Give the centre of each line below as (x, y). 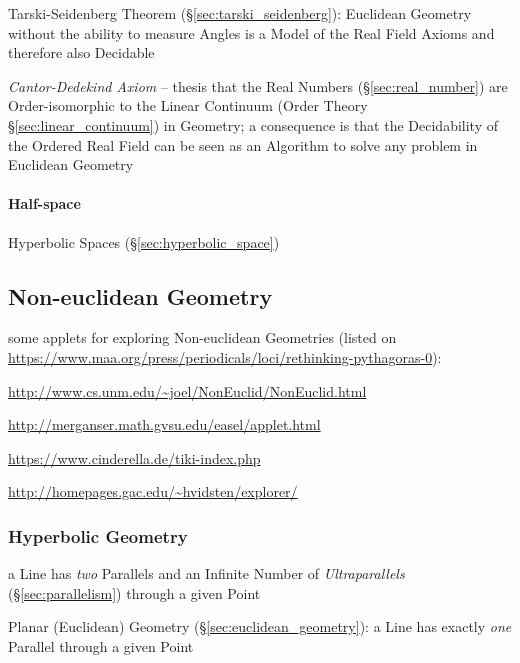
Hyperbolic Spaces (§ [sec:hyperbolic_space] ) (144, 241)
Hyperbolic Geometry (98, 535)
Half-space (44, 203)
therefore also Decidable (81, 52)
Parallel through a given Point (101, 645)
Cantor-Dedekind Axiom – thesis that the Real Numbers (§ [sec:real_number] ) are (258, 85)
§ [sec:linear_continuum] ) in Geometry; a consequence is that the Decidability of (253, 124)
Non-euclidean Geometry (140, 295)
